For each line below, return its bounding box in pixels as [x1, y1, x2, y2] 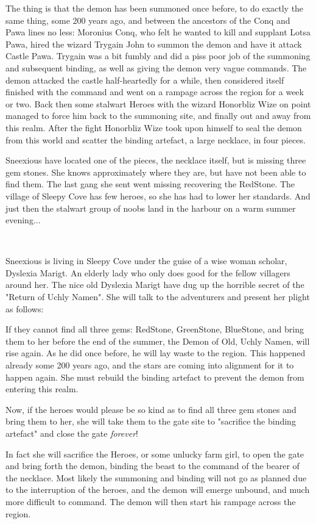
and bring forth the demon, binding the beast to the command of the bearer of [5, 459, 300, 472]
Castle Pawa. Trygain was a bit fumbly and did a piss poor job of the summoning [5, 49, 311, 62]
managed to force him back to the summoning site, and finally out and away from [5, 109, 311, 122]
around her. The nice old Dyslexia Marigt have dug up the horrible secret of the [5, 278, 304, 291]
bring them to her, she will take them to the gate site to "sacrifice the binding [5, 415, 296, 428]
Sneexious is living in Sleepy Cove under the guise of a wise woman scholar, [5, 254, 287, 267]
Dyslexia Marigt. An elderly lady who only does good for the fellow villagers [5, 266, 290, 279]
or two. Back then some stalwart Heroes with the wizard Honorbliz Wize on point [5, 97, 311, 110]
